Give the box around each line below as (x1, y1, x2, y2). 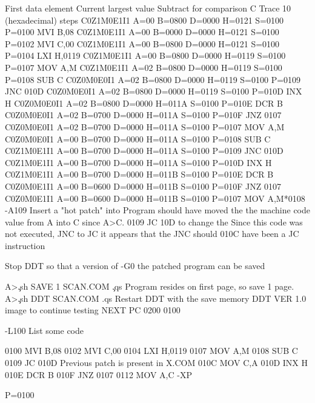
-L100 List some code (5, 324, 84, 336)
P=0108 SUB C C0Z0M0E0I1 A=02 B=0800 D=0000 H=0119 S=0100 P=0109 (5, 73, 301, 85)
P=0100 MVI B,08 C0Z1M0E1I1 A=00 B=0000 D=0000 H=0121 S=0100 (5, 25, 279, 38)
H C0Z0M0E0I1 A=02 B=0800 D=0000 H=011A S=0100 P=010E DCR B (5, 96, 283, 109)
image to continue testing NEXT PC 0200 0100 (5, 304, 181, 316)
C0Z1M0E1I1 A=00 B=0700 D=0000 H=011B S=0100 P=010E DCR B (5, 168, 274, 181)
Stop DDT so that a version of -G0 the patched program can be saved (5, 259, 265, 272)
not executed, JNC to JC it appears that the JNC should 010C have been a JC (5, 227, 299, 240)
